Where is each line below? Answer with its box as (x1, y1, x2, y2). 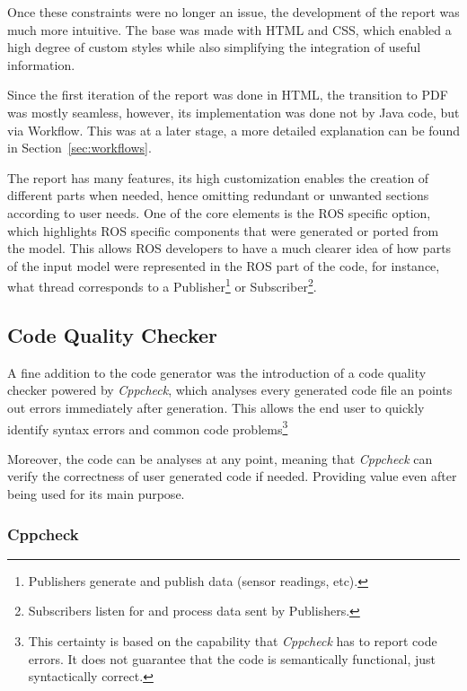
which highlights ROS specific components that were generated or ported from (7, 221, 439, 240)
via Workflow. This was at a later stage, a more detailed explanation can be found (7, 120, 460, 139)
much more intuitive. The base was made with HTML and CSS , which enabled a (7, 20, 452, 39)
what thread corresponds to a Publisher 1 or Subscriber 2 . (7, 275, 317, 295)
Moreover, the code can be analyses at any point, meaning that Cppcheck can (7, 449, 433, 468)
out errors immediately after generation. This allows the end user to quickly (7, 398, 425, 416)
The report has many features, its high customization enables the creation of (7, 168, 429, 187)
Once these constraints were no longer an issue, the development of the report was (7, 3, 460, 21)
